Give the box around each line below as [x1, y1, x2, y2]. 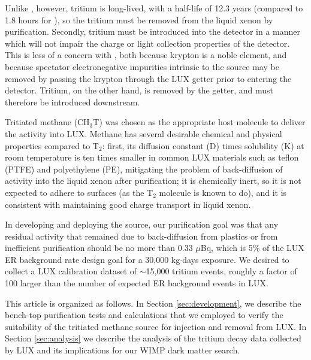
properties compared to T [5, 139, 99, 152]
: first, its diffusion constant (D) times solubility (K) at [102, 139, 304, 152]
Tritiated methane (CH [5, 116, 90, 128]
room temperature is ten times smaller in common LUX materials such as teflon [5, 151, 299, 164]
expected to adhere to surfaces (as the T [5, 186, 153, 198]
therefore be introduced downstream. [5, 95, 140, 108]
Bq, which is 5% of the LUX [200, 241, 304, 254]
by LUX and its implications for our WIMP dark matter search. [5, 344, 240, 356]
